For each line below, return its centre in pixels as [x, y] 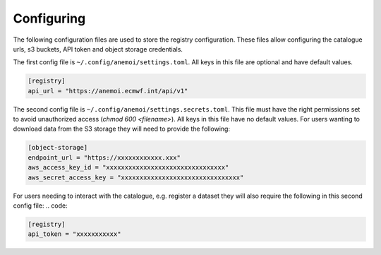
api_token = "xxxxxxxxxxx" [74, 234]
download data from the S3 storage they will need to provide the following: [122, 129]
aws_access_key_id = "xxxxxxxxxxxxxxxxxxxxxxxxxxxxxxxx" [128, 167]
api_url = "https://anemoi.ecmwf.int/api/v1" [108, 91]
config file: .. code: [41, 206]
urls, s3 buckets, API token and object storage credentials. [98, 49]
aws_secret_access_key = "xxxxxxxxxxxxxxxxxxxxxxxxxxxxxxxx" [136, 177]
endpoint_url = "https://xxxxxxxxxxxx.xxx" [104, 158]
